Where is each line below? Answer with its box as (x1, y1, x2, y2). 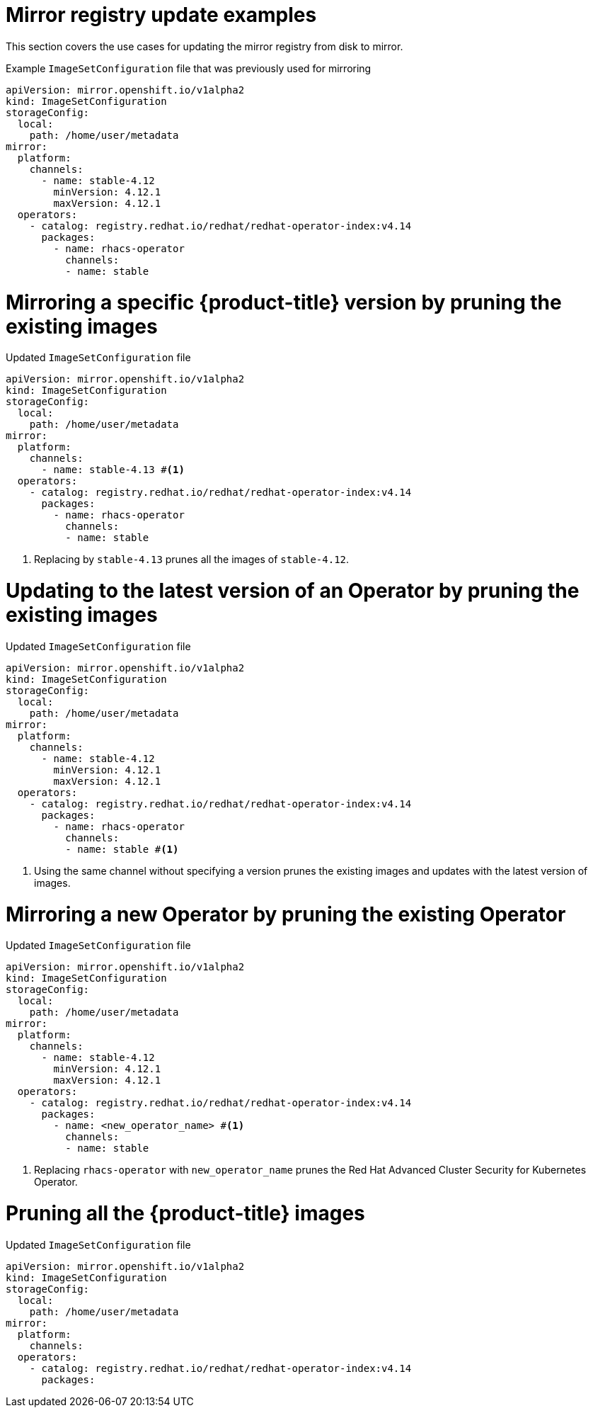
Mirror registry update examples (6, 3, 317, 27)
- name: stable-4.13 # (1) (41, 464, 185, 476)
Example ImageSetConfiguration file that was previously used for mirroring (6, 62, 372, 74)
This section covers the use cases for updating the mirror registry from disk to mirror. (6, 40, 403, 52)
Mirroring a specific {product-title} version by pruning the (6, 290, 562, 314)
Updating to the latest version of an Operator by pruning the (6, 579, 580, 603)
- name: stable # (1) (65, 843, 179, 855)
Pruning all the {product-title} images (6, 1201, 365, 1225)
